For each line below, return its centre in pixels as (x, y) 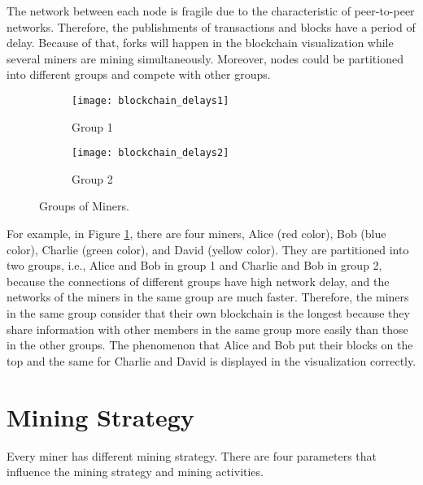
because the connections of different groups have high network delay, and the (198, 281)
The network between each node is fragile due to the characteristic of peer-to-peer (211, 11)
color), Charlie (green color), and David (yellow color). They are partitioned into (208, 249)
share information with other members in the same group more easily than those (207, 329)
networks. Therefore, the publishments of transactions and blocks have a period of (211, 26)
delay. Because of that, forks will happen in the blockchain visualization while (200, 43)
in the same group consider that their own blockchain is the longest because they (208, 313)
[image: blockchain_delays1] (150, 100)
